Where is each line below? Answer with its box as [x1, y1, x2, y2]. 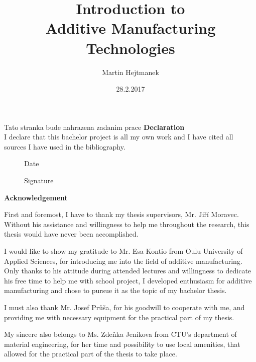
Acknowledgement [4, 192, 68, 202]
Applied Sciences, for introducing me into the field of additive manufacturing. [4, 255, 242, 266]
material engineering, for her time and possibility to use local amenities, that [4, 338, 240, 349]
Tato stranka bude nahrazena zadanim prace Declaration [4, 121, 185, 132]
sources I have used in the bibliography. [4, 141, 125, 152]
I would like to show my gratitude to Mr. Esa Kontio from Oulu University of [4, 246, 243, 256]
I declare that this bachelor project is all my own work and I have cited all [4, 131, 233, 142]
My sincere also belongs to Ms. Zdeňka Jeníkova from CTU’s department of [4, 329, 237, 339]
